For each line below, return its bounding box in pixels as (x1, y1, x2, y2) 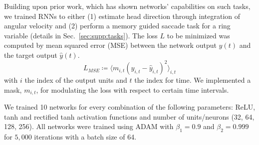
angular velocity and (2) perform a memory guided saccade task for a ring (4, 20, 231, 31)
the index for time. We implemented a (134, 75, 251, 85)
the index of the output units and (24, 75, 127, 85)
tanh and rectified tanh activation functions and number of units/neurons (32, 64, (4, 111, 255, 122)
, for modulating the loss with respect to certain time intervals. (36, 84, 229, 95)
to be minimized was (167, 30, 230, 40)
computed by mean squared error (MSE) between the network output (4, 40, 217, 50)
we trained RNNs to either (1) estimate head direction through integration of (4, 10, 241, 21)
